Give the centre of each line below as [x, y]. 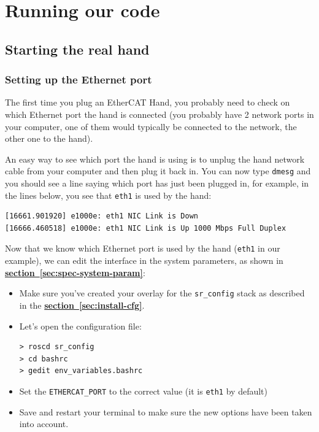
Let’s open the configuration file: [80, 326]
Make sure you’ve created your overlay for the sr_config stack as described [162, 293]
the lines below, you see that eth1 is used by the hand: [108, 195]
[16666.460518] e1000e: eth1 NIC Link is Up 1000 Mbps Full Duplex [146, 228]
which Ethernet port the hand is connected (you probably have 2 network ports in [159, 114]
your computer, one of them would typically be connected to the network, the [151, 126]
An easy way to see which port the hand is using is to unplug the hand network [155, 159]
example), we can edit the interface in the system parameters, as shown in [144, 260]
